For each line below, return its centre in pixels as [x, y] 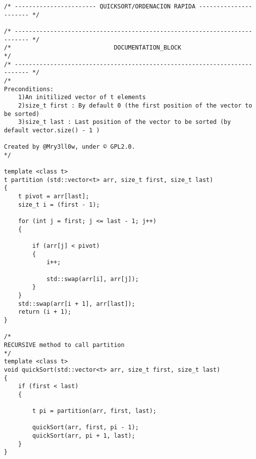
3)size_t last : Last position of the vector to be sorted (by [125, 122]
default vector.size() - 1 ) [52, 130]
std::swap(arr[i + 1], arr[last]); [77, 304]
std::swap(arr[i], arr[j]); [93, 279]
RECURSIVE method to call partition [64, 345]
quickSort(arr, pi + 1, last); [84, 436]
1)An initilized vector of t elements [82, 97]
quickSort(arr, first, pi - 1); [86, 428]
